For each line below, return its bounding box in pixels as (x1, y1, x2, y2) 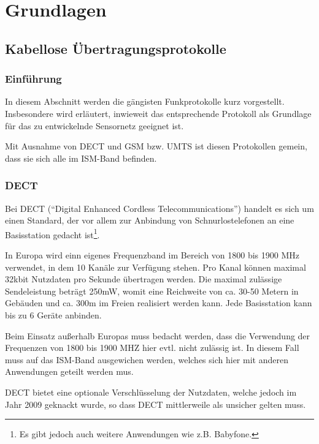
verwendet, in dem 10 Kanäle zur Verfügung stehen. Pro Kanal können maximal (5, 260, 306, 273)
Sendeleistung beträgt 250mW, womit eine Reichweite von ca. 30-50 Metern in (5, 284, 299, 297)
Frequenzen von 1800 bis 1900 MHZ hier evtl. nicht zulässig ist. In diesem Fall (5, 341, 299, 354)
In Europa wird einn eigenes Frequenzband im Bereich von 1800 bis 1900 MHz (5, 249, 300, 261)
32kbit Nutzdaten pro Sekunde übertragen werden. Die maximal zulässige (5, 273, 282, 285)
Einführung (5, 71, 62, 86)
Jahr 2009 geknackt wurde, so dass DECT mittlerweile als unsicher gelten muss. (5, 397, 306, 410)
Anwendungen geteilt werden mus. (5, 365, 134, 378)
